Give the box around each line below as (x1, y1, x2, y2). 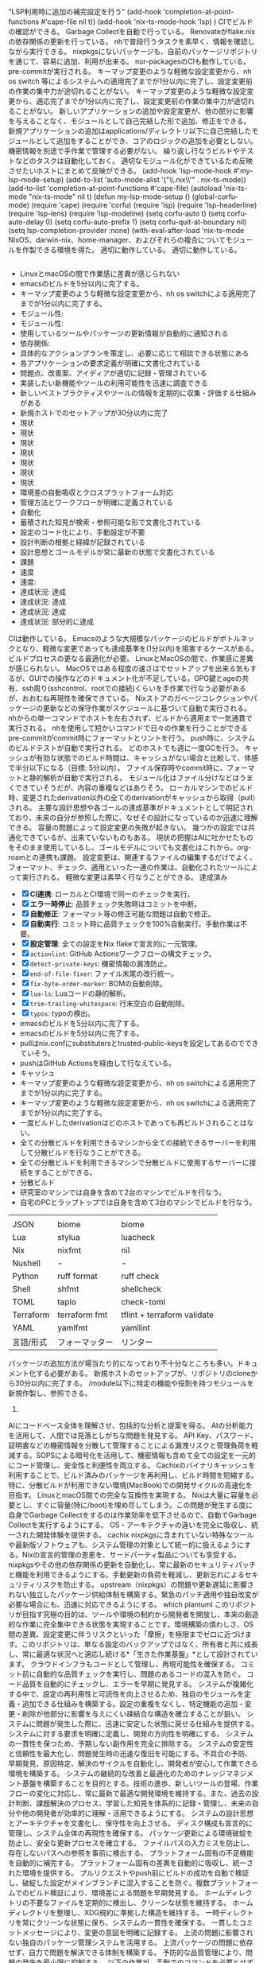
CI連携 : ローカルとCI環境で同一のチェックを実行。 (29, 889, 195, 899)
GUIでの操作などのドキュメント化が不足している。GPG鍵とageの (29, 674, 242, 682)
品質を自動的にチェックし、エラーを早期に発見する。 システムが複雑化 (21, 1679, 254, 1689)
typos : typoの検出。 (29, 1009, 95, 1018)
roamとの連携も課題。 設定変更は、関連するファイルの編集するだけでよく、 (8, 853, 257, 861)
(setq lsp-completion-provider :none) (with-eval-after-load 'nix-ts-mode (8, 226, 245, 235)
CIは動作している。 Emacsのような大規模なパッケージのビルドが (8, 634, 220, 643)
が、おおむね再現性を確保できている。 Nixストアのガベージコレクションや (8, 694, 250, 702)
